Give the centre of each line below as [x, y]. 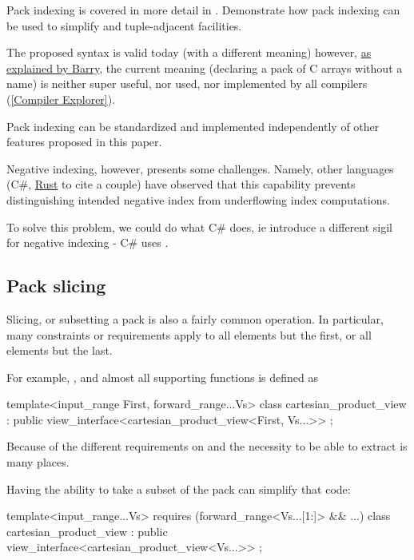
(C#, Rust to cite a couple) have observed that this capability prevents [181, 184]
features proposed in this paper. [84, 142]
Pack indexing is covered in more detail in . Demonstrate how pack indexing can [203, 10]
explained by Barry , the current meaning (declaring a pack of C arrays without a [205, 68]
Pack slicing [56, 286]
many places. [38, 462]
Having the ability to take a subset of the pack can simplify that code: [179, 489]
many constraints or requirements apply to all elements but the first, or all [189, 334]
